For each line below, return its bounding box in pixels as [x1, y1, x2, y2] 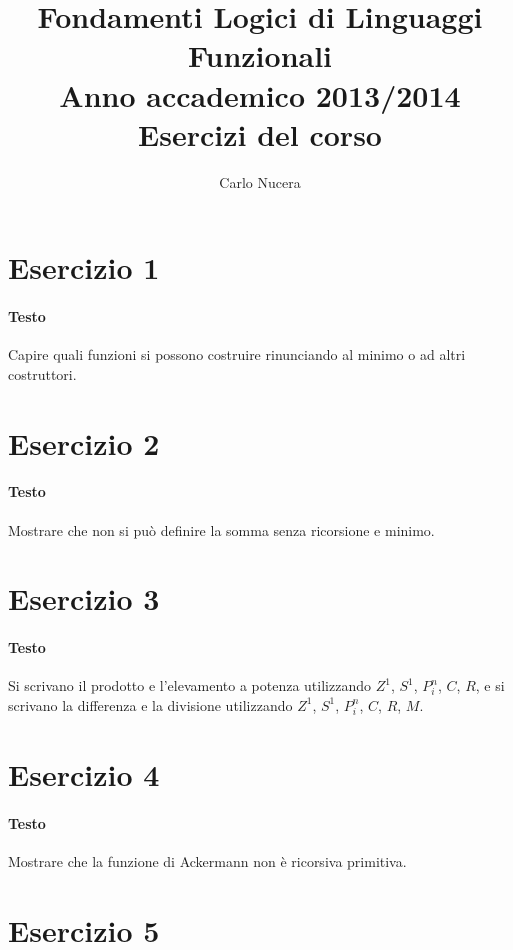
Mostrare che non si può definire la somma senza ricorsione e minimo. [8, 519, 435, 540]
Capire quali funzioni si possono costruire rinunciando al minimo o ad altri [8, 344, 466, 365]
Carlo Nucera [219, 171, 301, 192]
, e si [475, 675, 505, 696]
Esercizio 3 [8, 578, 160, 619]
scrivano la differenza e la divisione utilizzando [8, 694, 293, 715]
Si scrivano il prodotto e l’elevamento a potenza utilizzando [8, 675, 371, 696]
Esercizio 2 [8, 422, 160, 463]
